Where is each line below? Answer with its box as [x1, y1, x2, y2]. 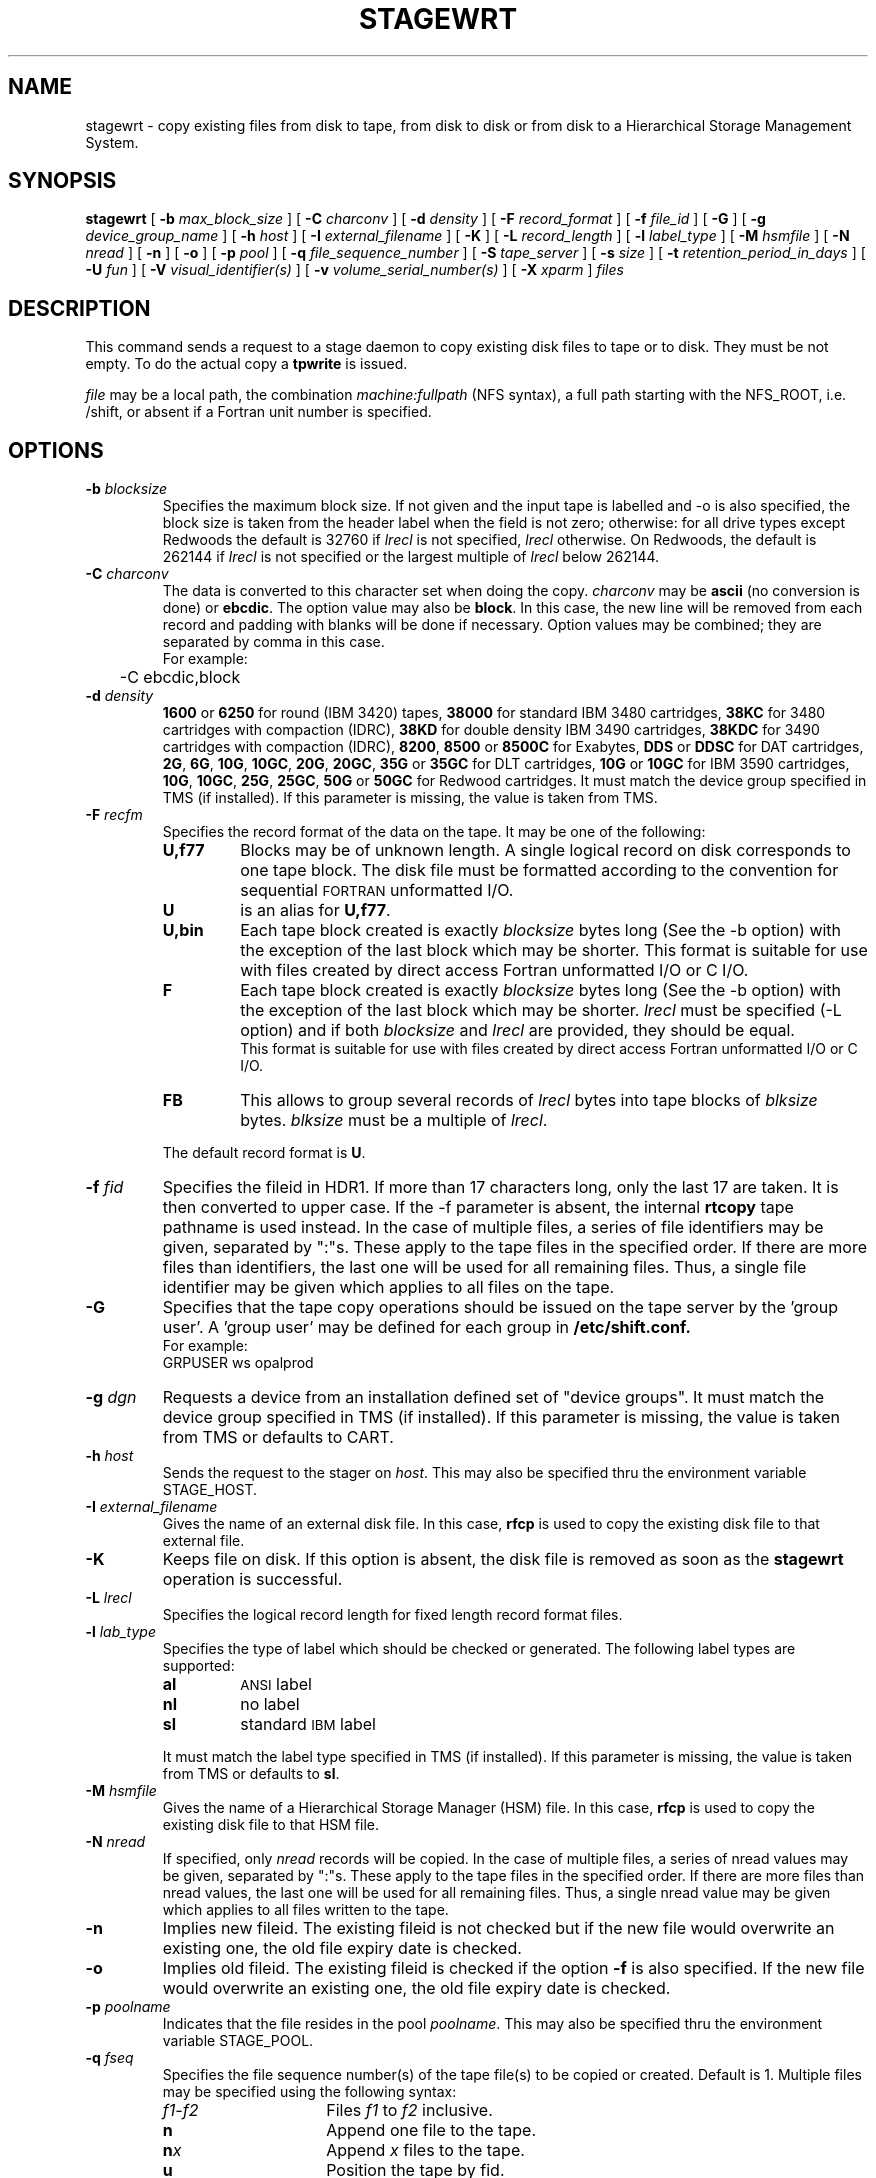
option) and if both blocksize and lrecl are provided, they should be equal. [240, 1020, 795, 1041]
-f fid [85, 1177, 124, 1198]
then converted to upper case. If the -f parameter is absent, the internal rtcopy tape [162, 1197, 794, 1218]
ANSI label [240, 1674, 312, 1695]
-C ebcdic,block [119, 667, 241, 688]
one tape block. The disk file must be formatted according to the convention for [240, 860, 839, 881]
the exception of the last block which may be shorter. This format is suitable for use [240, 940, 868, 961]
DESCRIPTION [8, 295, 151, 321]
